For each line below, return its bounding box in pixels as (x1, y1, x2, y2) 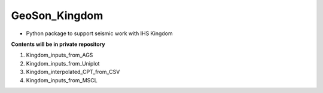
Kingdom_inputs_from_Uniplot (26, 60, 100, 67)
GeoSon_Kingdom (11, 9, 103, 22)
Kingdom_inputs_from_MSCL (26, 76, 98, 83)
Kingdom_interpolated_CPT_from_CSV (26, 69, 120, 76)
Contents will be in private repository (11, 41, 105, 48)
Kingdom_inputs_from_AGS (26, 51, 93, 59)
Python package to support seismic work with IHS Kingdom (26, 30, 173, 37)
